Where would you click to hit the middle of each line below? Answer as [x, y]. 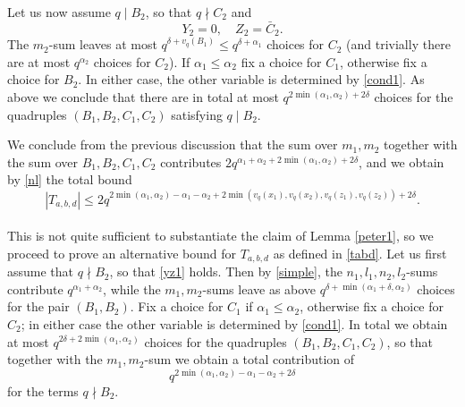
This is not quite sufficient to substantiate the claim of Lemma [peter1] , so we [220, 236]
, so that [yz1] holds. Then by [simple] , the [226, 271]
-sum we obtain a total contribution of [249, 359]
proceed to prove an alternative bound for [122, 253]
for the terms [43, 390]
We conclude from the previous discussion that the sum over [173, 144]
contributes [191, 161]
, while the [132, 288]
